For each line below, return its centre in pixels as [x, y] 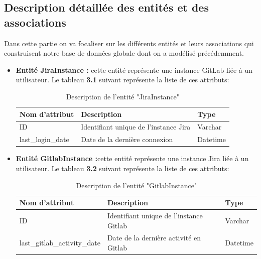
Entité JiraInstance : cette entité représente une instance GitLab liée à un [134, 70]
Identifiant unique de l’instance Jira [136, 127]
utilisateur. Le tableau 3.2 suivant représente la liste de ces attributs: [122, 168]
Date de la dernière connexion [127, 139]
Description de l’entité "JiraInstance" [123, 96]
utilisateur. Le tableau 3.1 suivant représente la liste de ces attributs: [122, 80]
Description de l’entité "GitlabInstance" [137, 185]
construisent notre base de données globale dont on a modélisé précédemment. [124, 53]
